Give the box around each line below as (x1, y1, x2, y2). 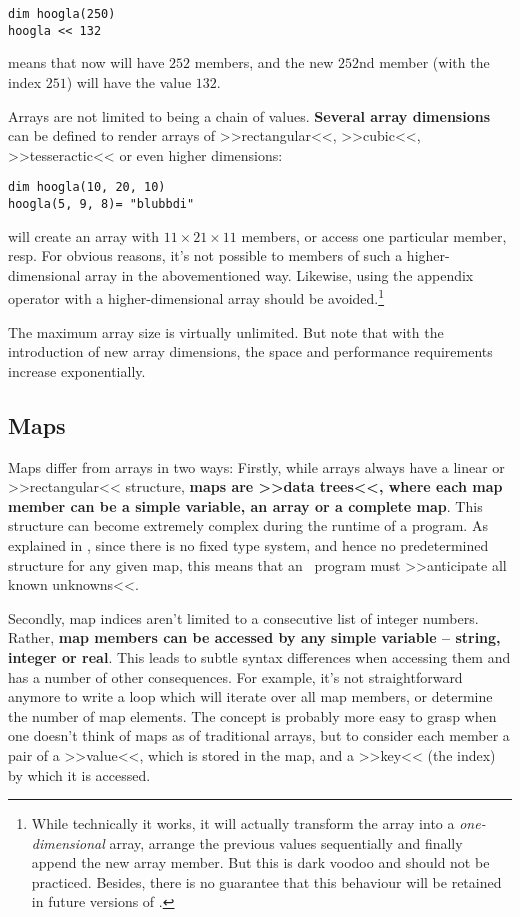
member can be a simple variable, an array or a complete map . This (8, 495, 483, 516)
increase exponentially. (8, 360, 146, 381)
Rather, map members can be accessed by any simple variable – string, (8, 627, 501, 648)
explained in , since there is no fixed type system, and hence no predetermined (8, 534, 489, 555)
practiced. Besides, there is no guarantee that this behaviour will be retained (31, 871, 502, 892)
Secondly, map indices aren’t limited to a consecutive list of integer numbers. (8, 607, 479, 628)
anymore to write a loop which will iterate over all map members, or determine (8, 686, 493, 707)
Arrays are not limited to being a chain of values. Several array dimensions (8, 105, 491, 126)
